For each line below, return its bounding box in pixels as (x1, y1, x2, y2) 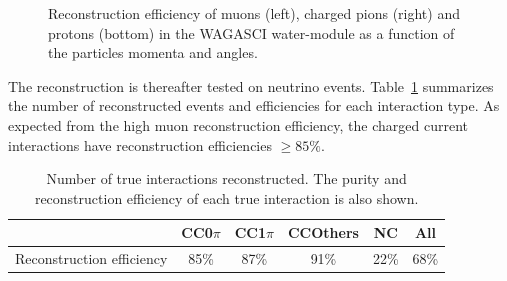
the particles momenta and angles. (48, 42, 258, 63)
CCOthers (287, 222, 359, 243)
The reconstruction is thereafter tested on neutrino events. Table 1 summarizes (8, 75, 494, 96)
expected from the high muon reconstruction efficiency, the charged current (8, 114, 468, 135)
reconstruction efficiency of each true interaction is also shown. (34, 187, 419, 208)
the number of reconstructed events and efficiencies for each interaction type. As (8, 95, 500, 116)
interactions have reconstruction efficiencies (8, 134, 272, 155)
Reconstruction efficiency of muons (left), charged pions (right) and (48, 3, 460, 23)
